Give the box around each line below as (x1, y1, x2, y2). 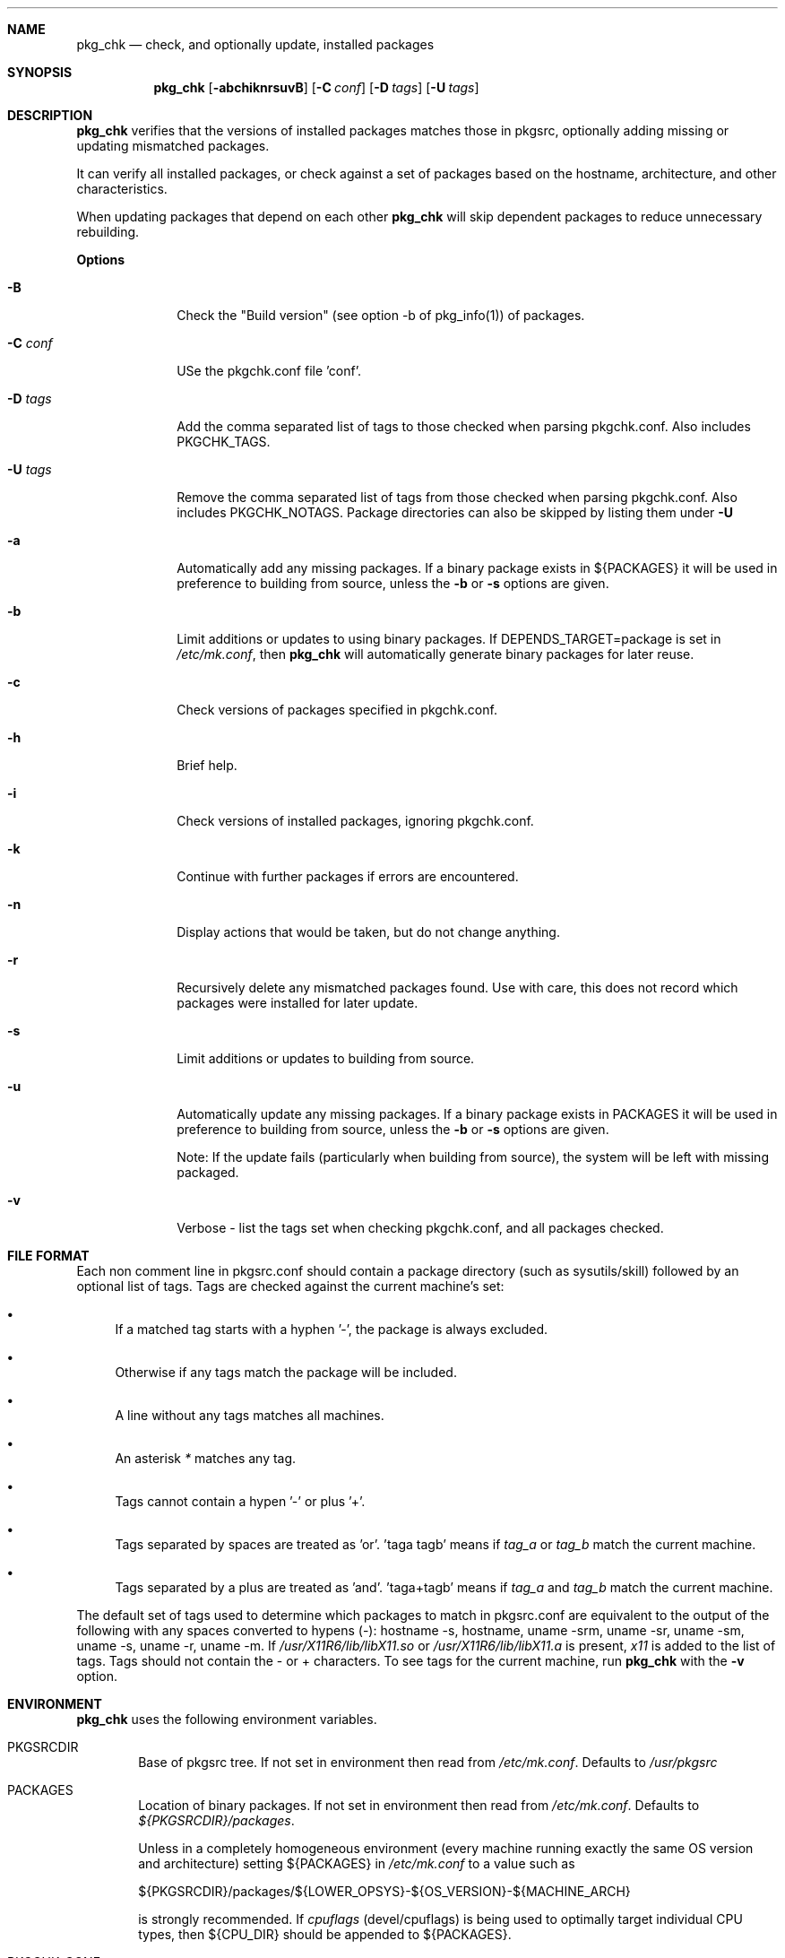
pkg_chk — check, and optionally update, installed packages (76, 37, 435, 52)
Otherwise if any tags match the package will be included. (115, 1365, 457, 1380)
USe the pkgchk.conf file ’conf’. (177, 363, 361, 378)
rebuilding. (76, 224, 140, 239)
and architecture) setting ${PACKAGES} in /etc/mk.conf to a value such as (138, 1856, 575, 1871)
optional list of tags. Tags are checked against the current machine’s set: (76, 1278, 505, 1294)
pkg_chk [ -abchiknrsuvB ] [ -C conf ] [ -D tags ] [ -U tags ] (153, 80, 479, 95)
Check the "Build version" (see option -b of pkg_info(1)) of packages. (177, 308, 585, 323)
